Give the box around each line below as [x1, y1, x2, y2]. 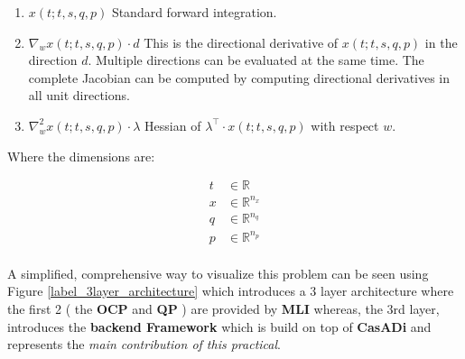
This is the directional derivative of [144, 32, 339, 51]
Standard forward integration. [111, 3, 277, 21]
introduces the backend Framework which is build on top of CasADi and [7, 317, 432, 336]
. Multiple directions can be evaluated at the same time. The [88, 51, 424, 69]
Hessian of [144, 115, 201, 134]
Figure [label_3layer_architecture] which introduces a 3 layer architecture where [7, 281, 454, 300]
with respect [311, 115, 379, 134]
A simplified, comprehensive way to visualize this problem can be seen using [7, 263, 429, 282]
